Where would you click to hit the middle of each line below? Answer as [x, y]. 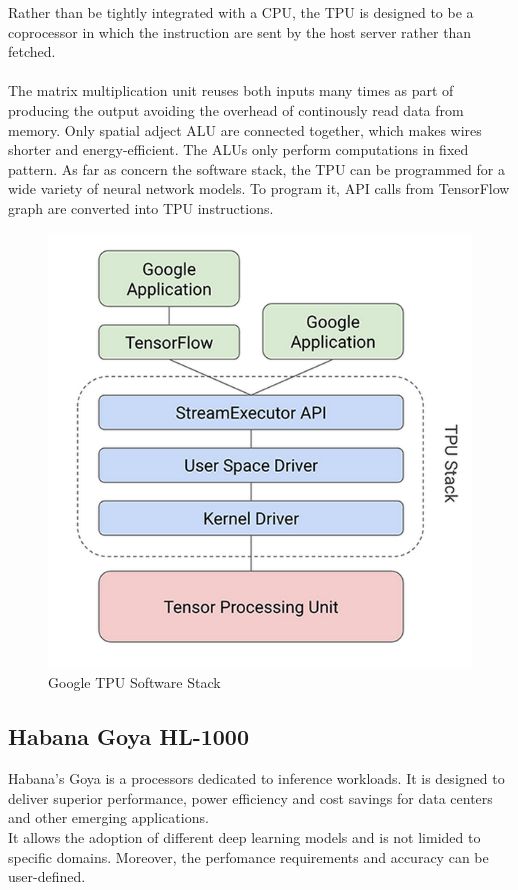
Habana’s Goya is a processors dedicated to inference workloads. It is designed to [256, 778]
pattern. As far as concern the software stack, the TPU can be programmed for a [256, 168]
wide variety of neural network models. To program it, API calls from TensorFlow [259, 188]
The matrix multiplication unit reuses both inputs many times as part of [231, 90]
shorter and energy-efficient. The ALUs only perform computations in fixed [238, 149]
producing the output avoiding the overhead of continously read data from [236, 109]
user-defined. [47, 876]
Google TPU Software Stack [134, 682]
